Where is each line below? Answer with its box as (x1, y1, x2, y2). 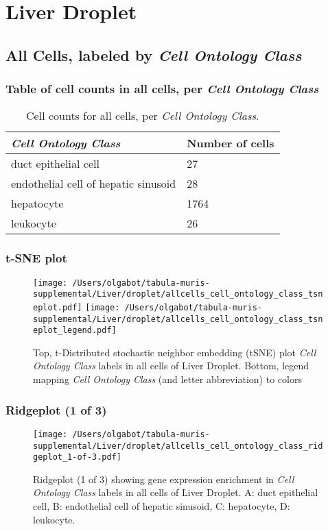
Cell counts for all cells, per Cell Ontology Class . (26, 108, 259, 124)
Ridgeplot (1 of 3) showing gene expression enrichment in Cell (33, 471, 294, 486)
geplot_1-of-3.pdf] (33, 452, 121, 462)
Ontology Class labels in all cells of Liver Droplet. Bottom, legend (33, 358, 309, 373)
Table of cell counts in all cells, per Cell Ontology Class (5, 80, 319, 97)
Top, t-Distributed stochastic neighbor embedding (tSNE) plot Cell (33, 345, 316, 359)
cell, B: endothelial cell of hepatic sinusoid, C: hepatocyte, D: (33, 499, 290, 513)
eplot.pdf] (33, 302, 82, 312)
